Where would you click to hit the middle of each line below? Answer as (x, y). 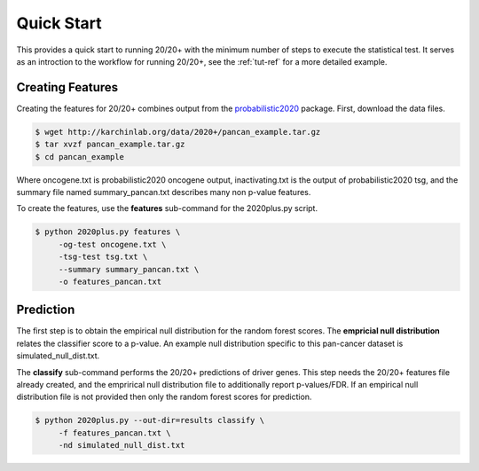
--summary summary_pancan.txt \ (129, 269)
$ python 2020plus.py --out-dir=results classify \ (150, 420)
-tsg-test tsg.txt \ (103, 257)
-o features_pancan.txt (110, 281)
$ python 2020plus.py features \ (108, 232)
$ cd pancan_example (79, 157)
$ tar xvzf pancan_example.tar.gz (110, 145)
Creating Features (67, 87)
